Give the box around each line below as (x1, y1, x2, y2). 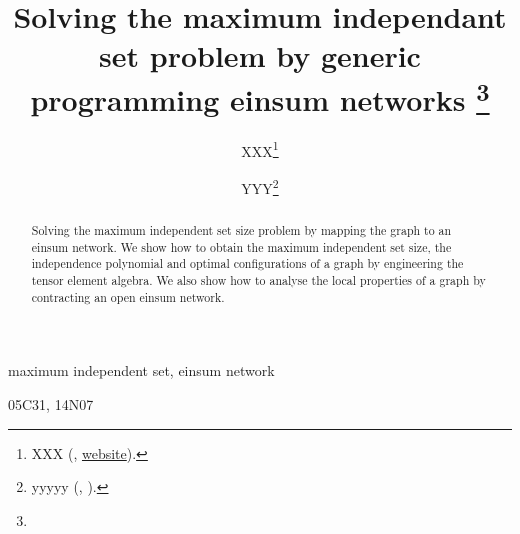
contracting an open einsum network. (31, 288, 225, 305)
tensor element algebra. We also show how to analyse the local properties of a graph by (31, 272, 486, 289)
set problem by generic (99, 35, 421, 76)
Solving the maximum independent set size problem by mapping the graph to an (31, 222, 452, 239)
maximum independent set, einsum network (8, 360, 275, 381)
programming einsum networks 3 (30, 74, 490, 119)
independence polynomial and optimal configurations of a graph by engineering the (31, 255, 464, 272)
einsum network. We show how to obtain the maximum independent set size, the (31, 238, 452, 255)
